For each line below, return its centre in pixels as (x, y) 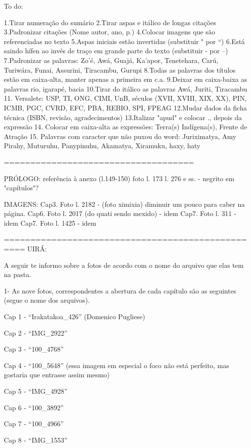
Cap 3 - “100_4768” (34, 349)
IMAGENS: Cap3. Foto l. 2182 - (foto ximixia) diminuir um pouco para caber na (125, 204)
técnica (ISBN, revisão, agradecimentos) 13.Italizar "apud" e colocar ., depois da (123, 117)
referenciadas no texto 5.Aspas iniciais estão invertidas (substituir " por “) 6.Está (125, 41)
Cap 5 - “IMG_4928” (36, 391)
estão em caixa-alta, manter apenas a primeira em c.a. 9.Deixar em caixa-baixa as (125, 79)
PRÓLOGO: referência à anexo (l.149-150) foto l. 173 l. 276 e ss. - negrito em (119, 178)
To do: (14, 6)
